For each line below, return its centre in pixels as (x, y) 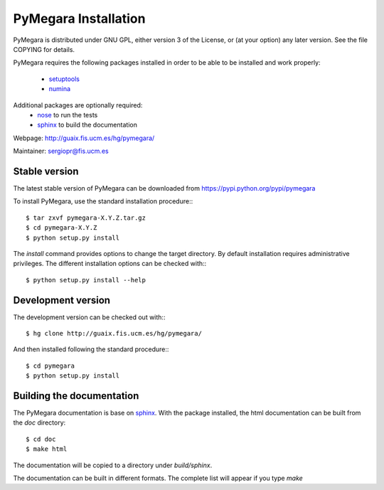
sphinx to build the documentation (87, 125)
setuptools (64, 79)
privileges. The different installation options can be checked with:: (110, 264)
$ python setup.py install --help (86, 280)
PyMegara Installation (79, 18)
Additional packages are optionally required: (78, 105)
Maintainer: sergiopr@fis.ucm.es (61, 151)
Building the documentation (76, 396)
